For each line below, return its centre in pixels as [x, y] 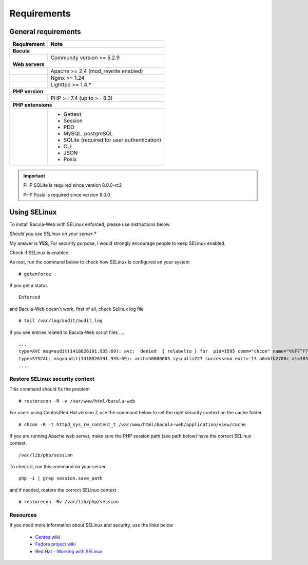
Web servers [28, 64]
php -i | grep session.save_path [61, 478]
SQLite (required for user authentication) [112, 140]
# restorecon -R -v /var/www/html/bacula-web [77, 401]
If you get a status [29, 286]
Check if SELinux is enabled [39, 253]
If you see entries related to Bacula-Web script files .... [67, 332]
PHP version [28, 92]
